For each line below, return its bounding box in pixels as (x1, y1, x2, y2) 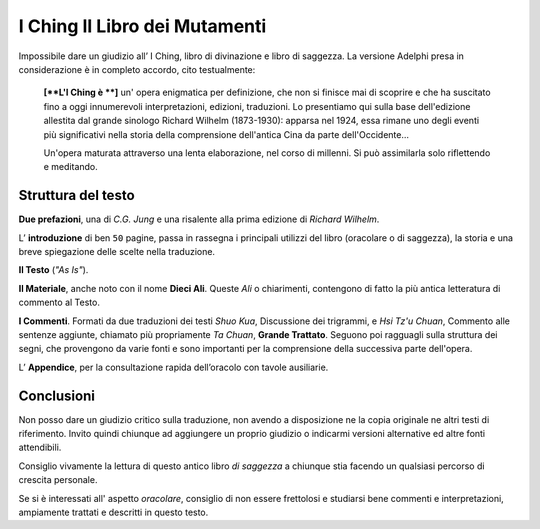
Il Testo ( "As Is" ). (18, 264, 89, 276)
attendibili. (18, 441, 62, 454)
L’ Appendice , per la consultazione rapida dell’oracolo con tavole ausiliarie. (18, 361, 329, 373)
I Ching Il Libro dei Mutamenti (18, 15, 267, 37)
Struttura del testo (18, 187, 135, 204)
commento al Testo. (18, 296, 100, 309)
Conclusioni (18, 387, 95, 404)
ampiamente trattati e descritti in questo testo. (18, 506, 209, 518)
